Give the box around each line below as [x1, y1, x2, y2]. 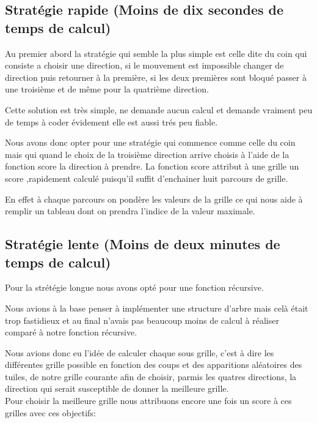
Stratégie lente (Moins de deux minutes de [5, 234, 280, 253]
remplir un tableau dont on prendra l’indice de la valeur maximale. [5, 204, 255, 217]
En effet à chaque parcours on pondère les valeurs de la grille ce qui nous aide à [5, 192, 303, 205]
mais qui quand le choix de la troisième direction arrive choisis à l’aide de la [5, 148, 290, 160]
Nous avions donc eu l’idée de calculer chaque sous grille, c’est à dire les [5, 346, 274, 359]
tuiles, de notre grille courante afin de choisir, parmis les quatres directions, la [5, 370, 297, 383]
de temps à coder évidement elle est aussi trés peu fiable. [5, 115, 218, 128]
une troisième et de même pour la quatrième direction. [5, 83, 209, 95]
